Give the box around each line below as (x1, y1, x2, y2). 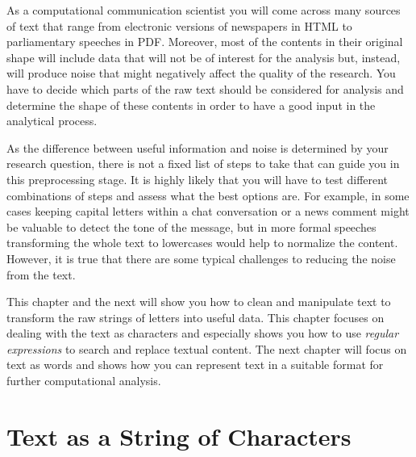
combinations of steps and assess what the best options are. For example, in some (6, 187, 410, 203)
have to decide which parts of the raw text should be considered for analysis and (6, 80, 404, 97)
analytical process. (6, 112, 98, 129)
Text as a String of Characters (6, 419, 352, 452)
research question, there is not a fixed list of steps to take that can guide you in (6, 155, 400, 172)
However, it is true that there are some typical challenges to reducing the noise (6, 249, 396, 266)
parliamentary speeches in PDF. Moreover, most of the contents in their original (6, 33, 403, 50)
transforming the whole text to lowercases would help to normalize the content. (6, 234, 398, 251)
